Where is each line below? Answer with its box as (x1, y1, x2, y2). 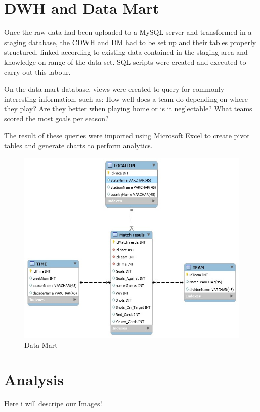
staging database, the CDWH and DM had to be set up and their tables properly (4, 36, 256, 47)
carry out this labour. (4, 66, 71, 77)
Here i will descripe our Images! (4, 398, 102, 409)
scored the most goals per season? (4, 113, 109, 123)
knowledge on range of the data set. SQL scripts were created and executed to (4, 56, 246, 67)
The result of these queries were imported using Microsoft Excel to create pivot (4, 130, 250, 141)
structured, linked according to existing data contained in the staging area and (4, 47, 248, 57)
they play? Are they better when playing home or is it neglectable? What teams (4, 103, 252, 114)
